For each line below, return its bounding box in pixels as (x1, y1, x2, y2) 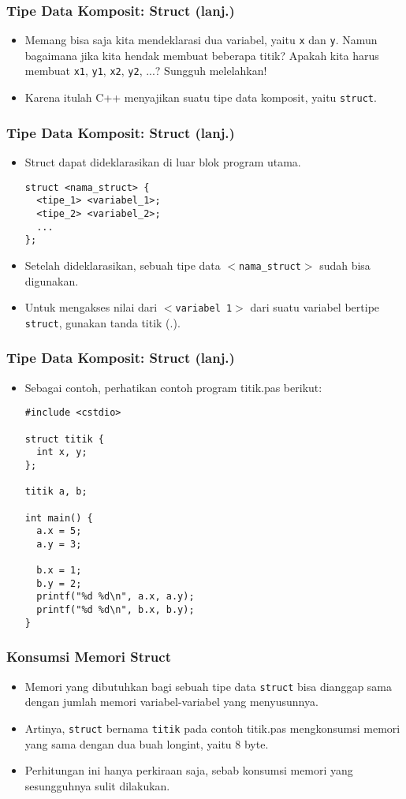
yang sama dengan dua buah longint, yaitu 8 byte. (24, 735, 269, 752)
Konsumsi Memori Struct (6, 647, 171, 666)
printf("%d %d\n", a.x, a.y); (36, 591, 195, 603)
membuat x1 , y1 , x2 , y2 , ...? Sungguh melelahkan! (24, 62, 267, 79)
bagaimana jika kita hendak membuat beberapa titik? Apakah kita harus (24, 47, 379, 63)
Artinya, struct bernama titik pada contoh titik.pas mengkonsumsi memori (24, 719, 400, 736)
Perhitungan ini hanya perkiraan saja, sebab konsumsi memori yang (24, 762, 353, 778)
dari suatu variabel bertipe (250, 299, 380, 315)
